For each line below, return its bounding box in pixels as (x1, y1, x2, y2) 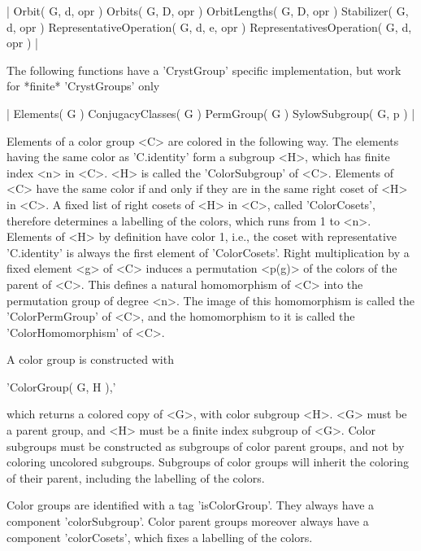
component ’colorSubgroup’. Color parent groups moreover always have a (7, 513, 369, 530)
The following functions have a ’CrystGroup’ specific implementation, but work (7, 61, 401, 78)
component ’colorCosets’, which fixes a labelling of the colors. (7, 528, 313, 545)
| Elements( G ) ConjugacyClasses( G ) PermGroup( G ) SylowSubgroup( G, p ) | (7, 104, 415, 121)
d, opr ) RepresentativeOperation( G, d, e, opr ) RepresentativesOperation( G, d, (7, 18, 412, 35)
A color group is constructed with (7, 351, 174, 368)
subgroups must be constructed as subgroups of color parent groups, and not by (7, 437, 405, 454)
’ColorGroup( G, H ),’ (7, 378, 116, 395)
